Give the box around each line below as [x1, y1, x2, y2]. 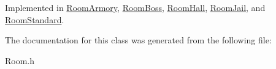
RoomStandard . [5, 13, 64, 26]
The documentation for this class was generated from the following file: [5, 34, 272, 46]
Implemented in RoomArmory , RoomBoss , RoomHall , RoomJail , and [5, 1, 266, 13]
